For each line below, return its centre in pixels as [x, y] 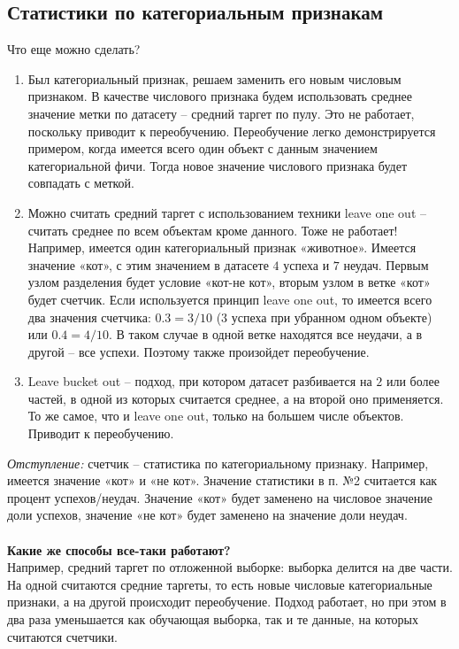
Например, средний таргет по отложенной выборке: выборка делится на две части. [230, 567]
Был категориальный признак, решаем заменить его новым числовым [214, 78]
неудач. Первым [386, 264]
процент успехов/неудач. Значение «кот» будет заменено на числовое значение [220, 497]
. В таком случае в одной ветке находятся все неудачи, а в [266, 334]
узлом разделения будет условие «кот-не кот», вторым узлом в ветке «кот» [229, 282]
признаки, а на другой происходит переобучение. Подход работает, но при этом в [227, 602]
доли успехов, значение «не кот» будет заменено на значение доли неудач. [207, 515]
